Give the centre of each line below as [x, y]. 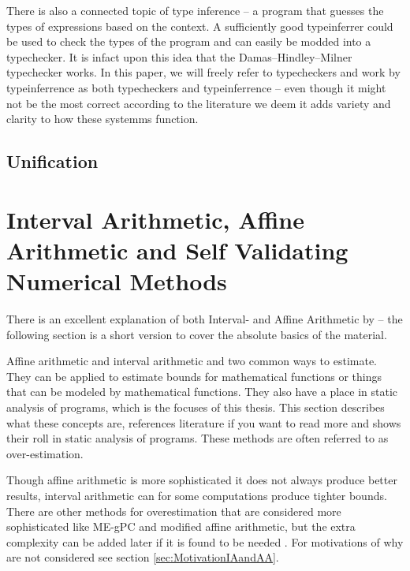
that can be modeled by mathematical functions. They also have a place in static [202, 392]
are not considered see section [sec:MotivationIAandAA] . [143, 557]
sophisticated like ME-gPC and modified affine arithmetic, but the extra [181, 526]
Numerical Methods [117, 281]
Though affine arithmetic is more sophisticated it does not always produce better [202, 480]
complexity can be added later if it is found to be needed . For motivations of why [205, 541]
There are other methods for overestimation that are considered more [174, 511]
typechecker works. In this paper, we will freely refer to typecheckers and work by [203, 72]
